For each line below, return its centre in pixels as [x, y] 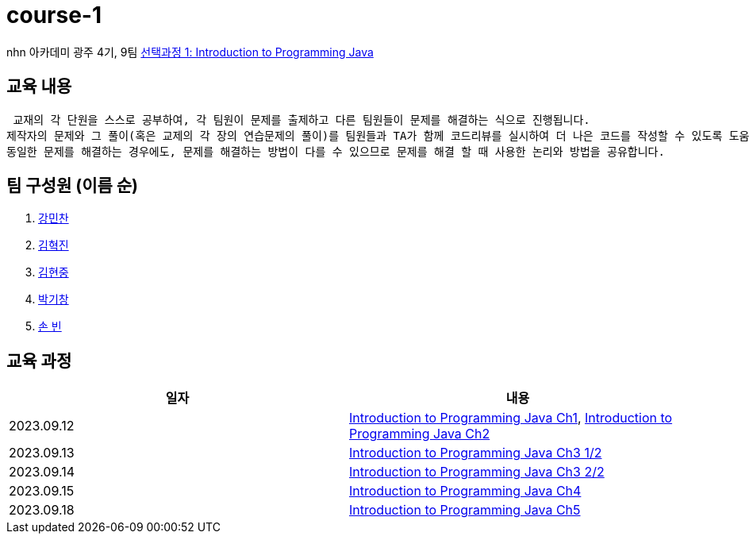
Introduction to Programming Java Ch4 [465, 491]
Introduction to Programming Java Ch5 [465, 510]
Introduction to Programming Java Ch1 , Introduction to [511, 418]
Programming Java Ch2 [420, 434]
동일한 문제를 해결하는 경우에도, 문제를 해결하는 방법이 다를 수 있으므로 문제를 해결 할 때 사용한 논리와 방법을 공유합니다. [336, 151]
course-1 [54, 15]
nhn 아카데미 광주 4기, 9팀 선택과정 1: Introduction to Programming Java [190, 52]
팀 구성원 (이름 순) [72, 186]
